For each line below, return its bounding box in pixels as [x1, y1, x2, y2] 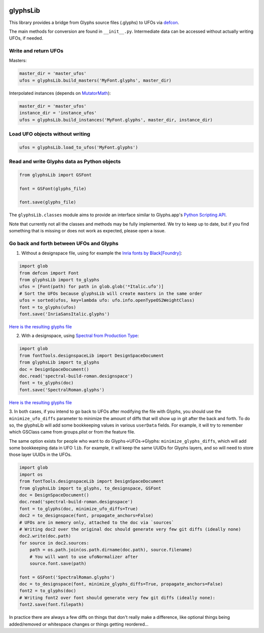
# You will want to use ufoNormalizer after [29, 554, 138, 560]
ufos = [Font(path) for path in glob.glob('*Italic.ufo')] [19, 284, 164, 290]
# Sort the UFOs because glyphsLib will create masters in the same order [19, 291, 203, 296]
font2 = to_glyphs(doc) [19, 588, 77, 594]
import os [19, 472, 43, 477]
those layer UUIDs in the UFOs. [9, 452, 72, 457]
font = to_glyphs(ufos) [19, 304, 77, 310]
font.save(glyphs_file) [19, 200, 77, 205]
